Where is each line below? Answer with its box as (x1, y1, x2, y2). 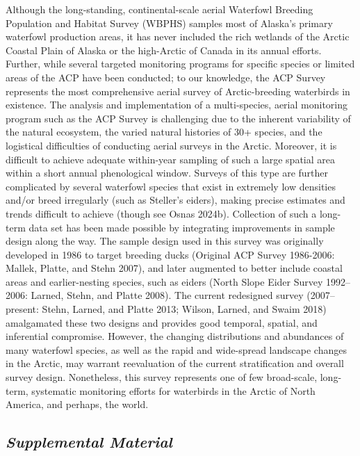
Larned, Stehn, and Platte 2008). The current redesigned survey (31, 288, 304, 302)
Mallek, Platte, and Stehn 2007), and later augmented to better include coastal (6, 261, 343, 275)
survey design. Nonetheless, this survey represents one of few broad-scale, (6, 370, 318, 384)
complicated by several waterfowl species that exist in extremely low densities (6, 179, 336, 193)
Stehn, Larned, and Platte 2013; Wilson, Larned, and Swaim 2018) (42, 302, 327, 316)
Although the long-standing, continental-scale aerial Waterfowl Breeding (6, 2, 313, 16)
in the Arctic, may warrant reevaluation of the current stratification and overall (6, 356, 344, 370)
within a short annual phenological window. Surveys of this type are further (6, 165, 329, 180)
